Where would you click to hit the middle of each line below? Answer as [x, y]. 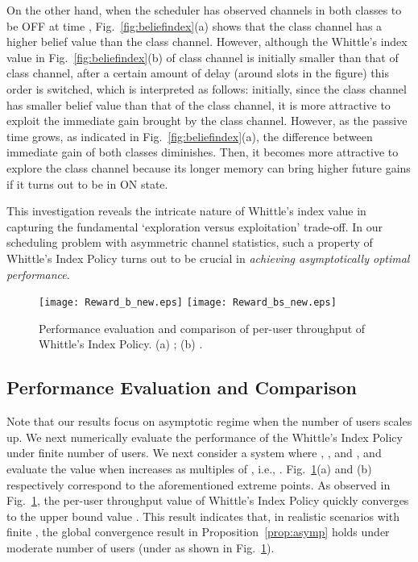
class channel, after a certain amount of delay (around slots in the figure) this [198, 73]
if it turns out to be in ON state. [87, 183]
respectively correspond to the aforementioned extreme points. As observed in [199, 484]
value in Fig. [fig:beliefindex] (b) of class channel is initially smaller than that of [203, 57]
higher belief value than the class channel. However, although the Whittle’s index [207, 42]
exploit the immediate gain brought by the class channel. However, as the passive [207, 121]
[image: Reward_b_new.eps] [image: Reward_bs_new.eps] [188, 303]
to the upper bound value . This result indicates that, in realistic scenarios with [203, 516]
